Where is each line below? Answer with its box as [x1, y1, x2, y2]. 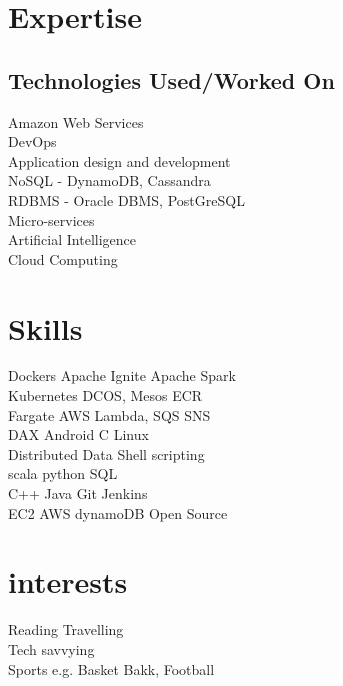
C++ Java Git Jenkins [8, 483, 148, 504]
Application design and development [8, 150, 231, 171]
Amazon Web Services [8, 111, 144, 132]
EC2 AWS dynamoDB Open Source [8, 502, 228, 523]
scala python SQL [8, 463, 118, 484]
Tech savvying [8, 638, 95, 659]
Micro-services [8, 209, 95, 230]
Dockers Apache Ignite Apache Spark [8, 365, 236, 386]
